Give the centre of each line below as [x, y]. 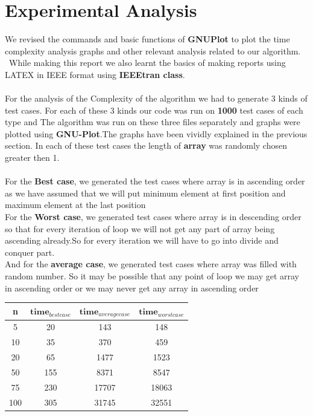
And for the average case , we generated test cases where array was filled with [151, 264]
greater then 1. [32, 158]
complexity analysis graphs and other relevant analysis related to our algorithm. [153, 50]
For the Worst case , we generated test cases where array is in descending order [153, 217]
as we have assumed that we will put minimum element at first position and [145, 193]
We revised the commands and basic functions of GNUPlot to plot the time [147, 39]
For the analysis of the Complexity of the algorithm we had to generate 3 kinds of [156, 98]
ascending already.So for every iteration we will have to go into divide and [142, 240]
